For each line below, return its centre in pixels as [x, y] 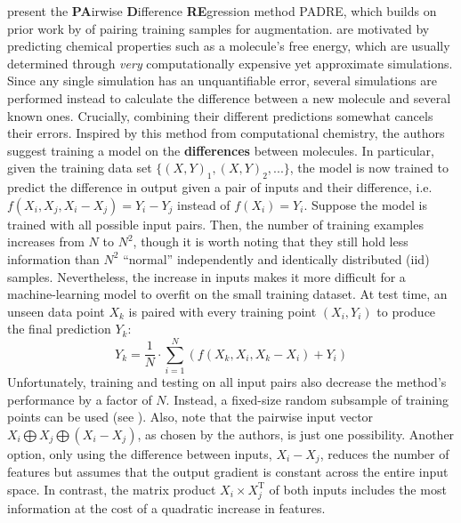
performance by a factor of [80, 399]
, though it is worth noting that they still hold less [271, 241]
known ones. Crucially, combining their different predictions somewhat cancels [220, 115]
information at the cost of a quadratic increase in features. [166, 507]
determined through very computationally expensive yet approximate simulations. [230, 63]
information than [53, 258]
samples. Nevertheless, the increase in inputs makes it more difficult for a [206, 276]
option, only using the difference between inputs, [140, 453]
